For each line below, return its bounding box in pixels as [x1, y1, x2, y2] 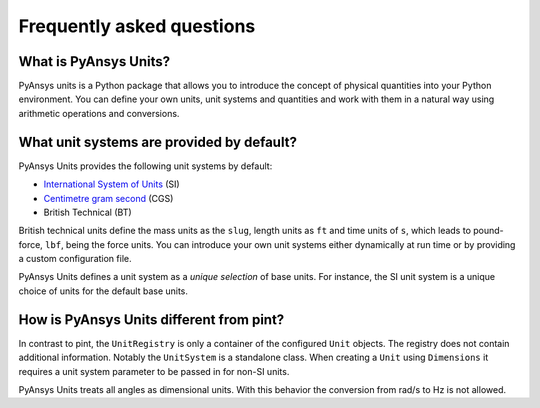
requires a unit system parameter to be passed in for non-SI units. [18, 365, 290, 377]
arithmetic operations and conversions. [18, 107, 180, 119]
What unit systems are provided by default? [18, 133, 297, 150]
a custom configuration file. [18, 253, 132, 265]
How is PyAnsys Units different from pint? [18, 311, 285, 328]
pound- [473, 225, 504, 237]
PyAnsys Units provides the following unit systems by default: [18, 160, 273, 172]
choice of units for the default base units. [18, 285, 189, 297]
